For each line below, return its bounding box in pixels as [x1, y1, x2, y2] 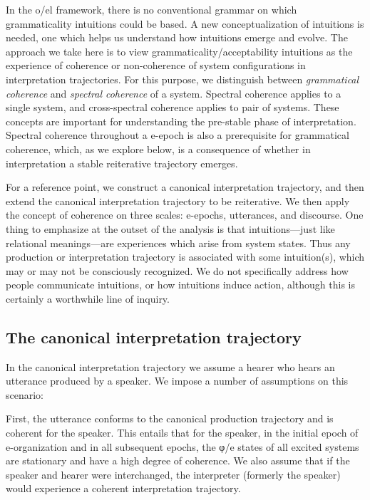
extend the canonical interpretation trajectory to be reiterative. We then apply [6, 193, 350, 208]
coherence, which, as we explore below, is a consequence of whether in [6, 141, 311, 156]
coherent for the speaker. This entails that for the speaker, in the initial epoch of [6, 425, 359, 440]
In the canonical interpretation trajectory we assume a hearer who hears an [6, 359, 335, 374]
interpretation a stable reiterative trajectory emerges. [6, 155, 238, 170]
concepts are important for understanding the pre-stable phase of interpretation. [6, 113, 356, 128]
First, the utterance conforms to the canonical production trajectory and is [6, 411, 334, 426]
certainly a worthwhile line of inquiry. [6, 291, 170, 306]
